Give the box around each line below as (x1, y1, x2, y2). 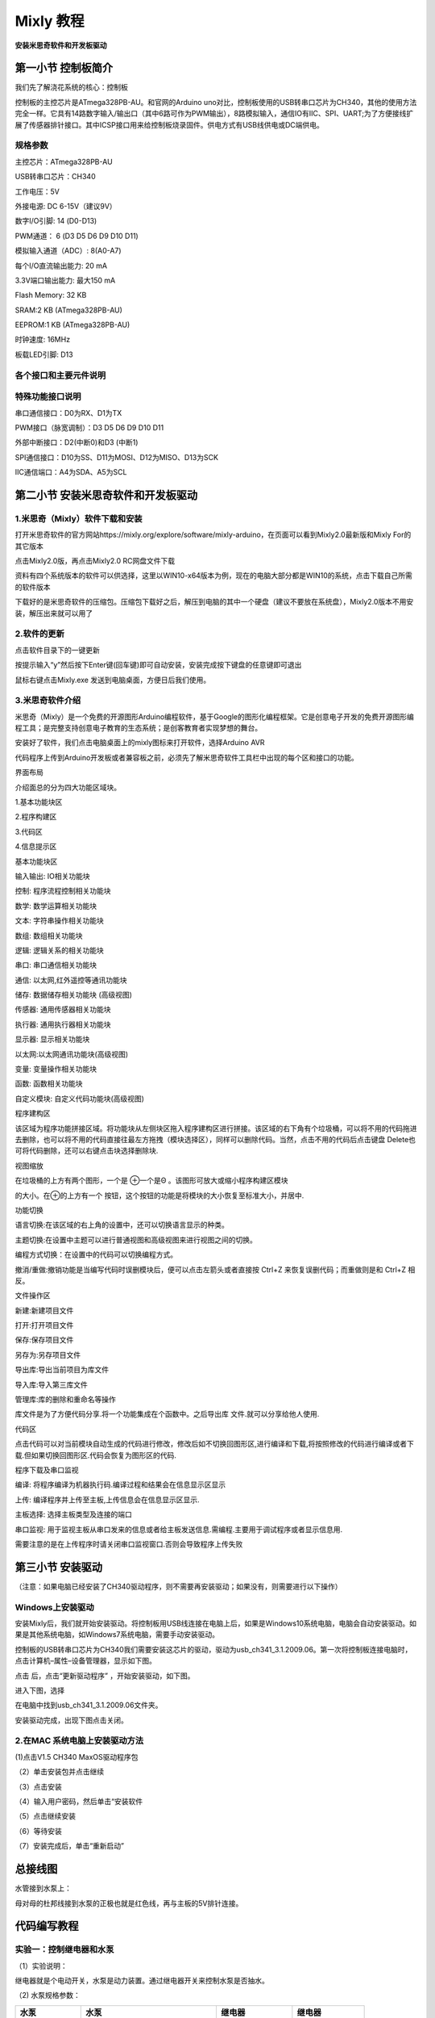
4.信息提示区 (14, 842, 57, 852)
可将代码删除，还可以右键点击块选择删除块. (14, 1146, 159, 1156)
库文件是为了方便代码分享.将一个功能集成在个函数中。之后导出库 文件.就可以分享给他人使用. (14, 1409, 320, 1419)
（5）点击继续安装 (14, 1811, 77, 1821)
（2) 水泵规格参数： (14, 1991, 81, 2000)
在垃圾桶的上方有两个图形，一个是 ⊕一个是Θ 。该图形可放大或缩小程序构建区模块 (14, 1175, 289, 1186)
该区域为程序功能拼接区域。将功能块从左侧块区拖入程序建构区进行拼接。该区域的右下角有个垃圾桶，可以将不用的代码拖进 (14, 1123, 417, 1133)
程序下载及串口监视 (14, 1465, 79, 1475)
